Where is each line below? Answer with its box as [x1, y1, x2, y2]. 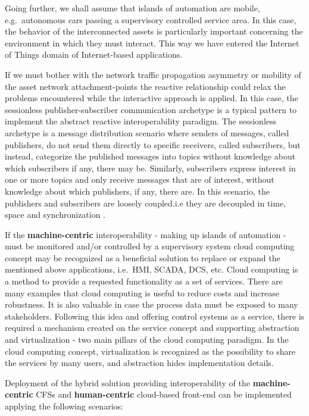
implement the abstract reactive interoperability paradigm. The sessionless [5, 115, 277, 127]
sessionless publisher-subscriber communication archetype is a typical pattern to [5, 103, 297, 115]
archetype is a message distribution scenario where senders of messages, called [5, 126, 289, 139]
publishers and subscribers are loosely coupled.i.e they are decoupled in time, [5, 196, 286, 209]
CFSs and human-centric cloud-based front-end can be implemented [36, 388, 292, 401]
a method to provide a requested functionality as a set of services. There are [5, 275, 283, 287]
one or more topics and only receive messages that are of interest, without [5, 173, 274, 186]
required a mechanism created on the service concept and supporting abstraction [5, 321, 299, 334]
